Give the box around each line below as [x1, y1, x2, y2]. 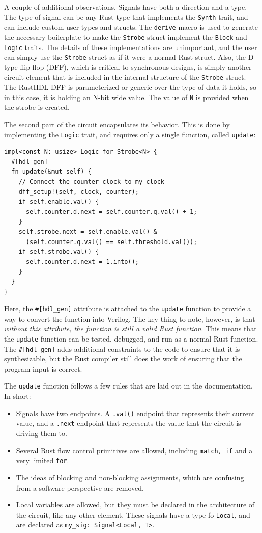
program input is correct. [4, 363, 82, 374]
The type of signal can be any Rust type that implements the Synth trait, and [4, 11, 248, 22]
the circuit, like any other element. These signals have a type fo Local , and [16, 509, 250, 520]
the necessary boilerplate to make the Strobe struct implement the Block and [4, 31, 247, 42]
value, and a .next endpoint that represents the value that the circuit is [16, 418, 241, 428]
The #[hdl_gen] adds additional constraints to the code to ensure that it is [4, 343, 240, 354]
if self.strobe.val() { [18, 248, 99, 256]
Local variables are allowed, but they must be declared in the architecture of [16, 499, 255, 510]
